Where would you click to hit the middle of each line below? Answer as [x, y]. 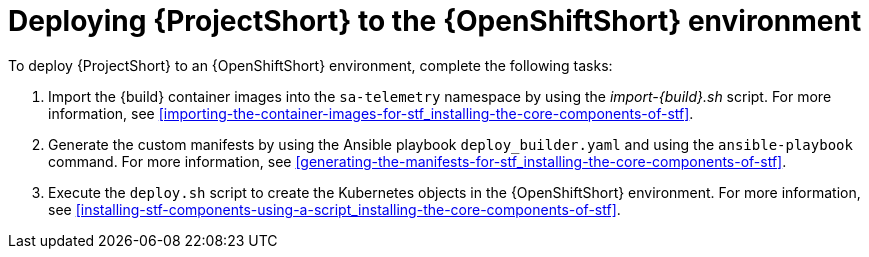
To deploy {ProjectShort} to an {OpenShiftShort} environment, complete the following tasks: [310, 65]
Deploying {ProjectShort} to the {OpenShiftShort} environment [435, 21]
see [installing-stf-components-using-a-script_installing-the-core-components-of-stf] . [334, 209]
